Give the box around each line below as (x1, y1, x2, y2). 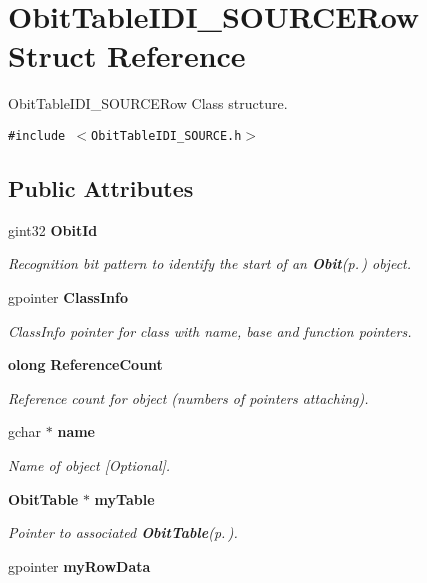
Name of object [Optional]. (8, 454, 171, 475)
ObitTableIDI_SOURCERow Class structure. (8, 93, 288, 114)
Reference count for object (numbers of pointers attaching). (8, 387, 369, 408)
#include (8, 128, 66, 143)
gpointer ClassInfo (8, 286, 128, 307)
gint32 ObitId (8, 219, 98, 240)
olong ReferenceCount (8, 354, 163, 375)
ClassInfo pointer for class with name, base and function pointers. (8, 320, 412, 341)
